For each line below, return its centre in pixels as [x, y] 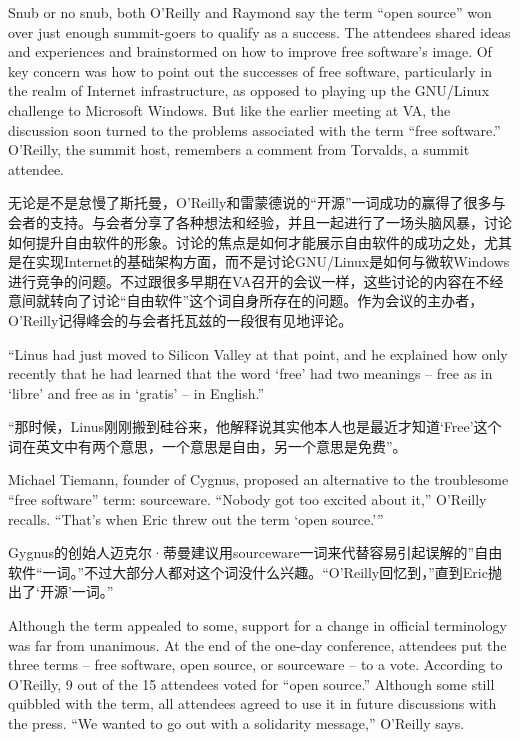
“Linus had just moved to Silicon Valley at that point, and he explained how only [258, 353]
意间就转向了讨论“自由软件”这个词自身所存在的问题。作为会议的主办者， [246, 300]
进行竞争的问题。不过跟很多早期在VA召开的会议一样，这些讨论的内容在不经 [256, 280]
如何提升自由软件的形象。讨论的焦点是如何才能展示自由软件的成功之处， [246, 241]
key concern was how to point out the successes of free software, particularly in [250, 70]
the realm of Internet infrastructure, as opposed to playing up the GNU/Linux [249, 90]
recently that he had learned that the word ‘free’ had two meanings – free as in [250, 373]
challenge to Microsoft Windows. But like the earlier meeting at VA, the [229, 109]
